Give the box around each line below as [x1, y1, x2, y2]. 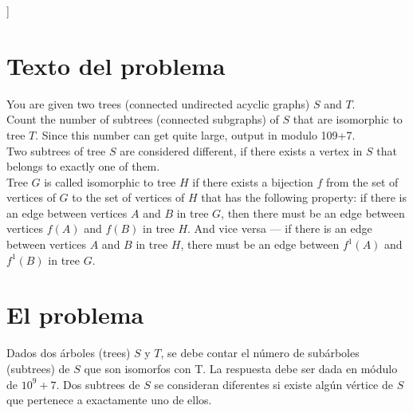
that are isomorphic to [293, 111, 403, 128]
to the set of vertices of [72, 189, 185, 206]
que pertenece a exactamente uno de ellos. [6, 391, 212, 408]
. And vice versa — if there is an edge [187, 220, 372, 237]
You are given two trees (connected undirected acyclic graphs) [6, 95, 310, 112]
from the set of [325, 173, 399, 190]
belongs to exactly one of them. [6, 158, 160, 175]
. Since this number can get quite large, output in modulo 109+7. [35, 126, 356, 143]
